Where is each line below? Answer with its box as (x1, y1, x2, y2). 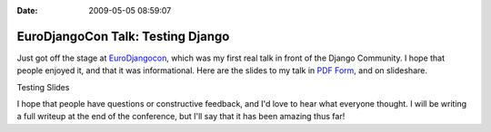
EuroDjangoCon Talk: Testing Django (16, 28, 230, 44)
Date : (16, 5, 38, 15)
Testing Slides (16, 81, 70, 92)
